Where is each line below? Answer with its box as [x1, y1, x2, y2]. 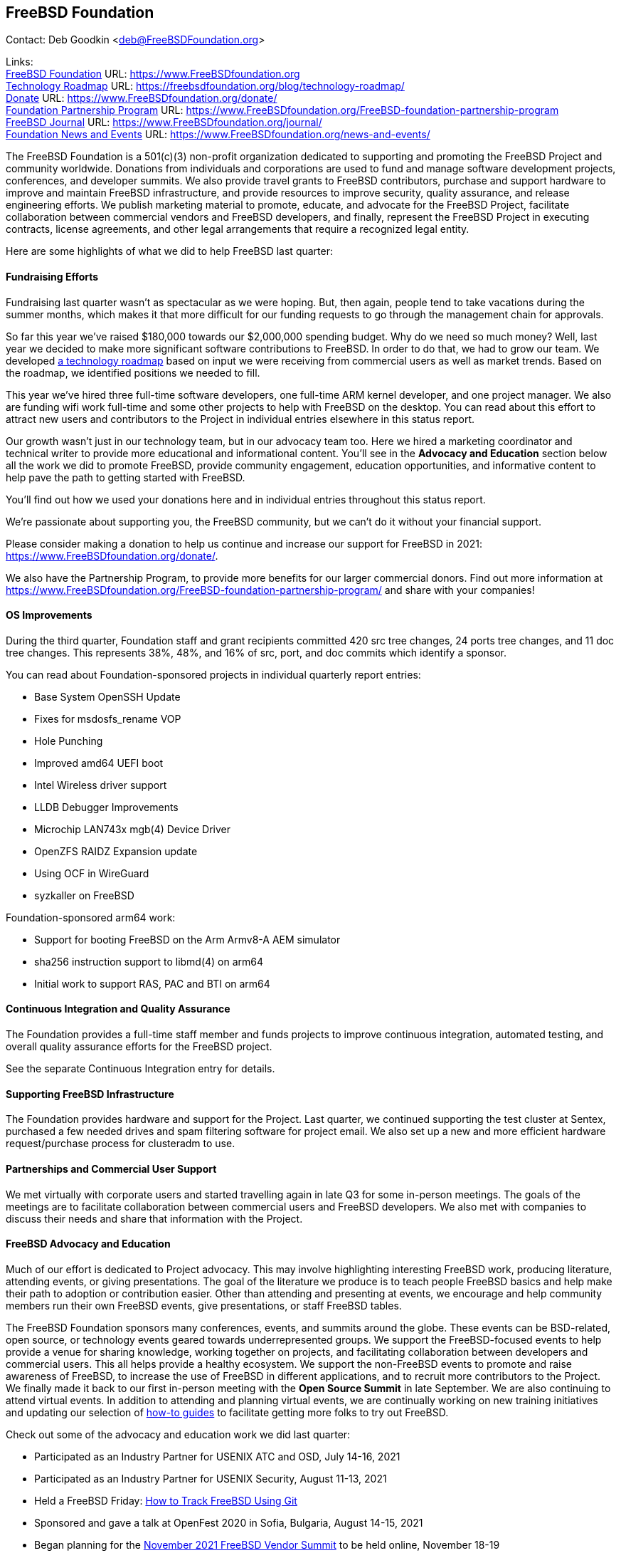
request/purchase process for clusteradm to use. [6, 1137, 235, 1150]
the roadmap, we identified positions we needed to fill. [6, 366, 260, 379]
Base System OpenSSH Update [34, 690, 181, 703]
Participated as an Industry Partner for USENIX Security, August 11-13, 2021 [34, 1472, 387, 1485]
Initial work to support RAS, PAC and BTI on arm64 [34, 977, 270, 990]
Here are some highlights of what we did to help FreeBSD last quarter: [6, 245, 333, 258]
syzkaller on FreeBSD [34, 889, 134, 901]
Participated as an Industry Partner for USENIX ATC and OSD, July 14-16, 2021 [34, 1450, 400, 1463]
